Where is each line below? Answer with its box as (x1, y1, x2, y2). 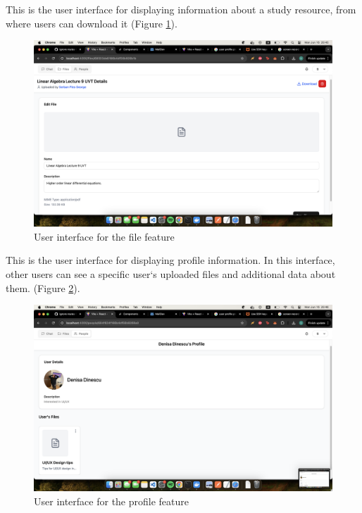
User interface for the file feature (34, 229, 175, 243)
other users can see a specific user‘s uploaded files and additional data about (6, 266, 336, 281)
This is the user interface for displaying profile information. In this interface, (6, 253, 335, 267)
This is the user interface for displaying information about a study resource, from (6, 2, 356, 16)
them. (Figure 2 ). (6, 280, 80, 295)
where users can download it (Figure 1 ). (6, 15, 177, 30)
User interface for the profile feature (34, 493, 189, 508)
